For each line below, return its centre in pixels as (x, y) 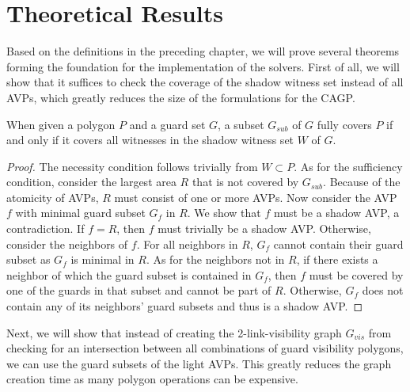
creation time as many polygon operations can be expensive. (152, 379)
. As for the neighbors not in (215, 259)
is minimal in (102, 259)
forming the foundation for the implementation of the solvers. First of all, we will (203, 66)
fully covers (344, 124)
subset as (28, 259)
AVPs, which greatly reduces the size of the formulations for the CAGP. (181, 97)
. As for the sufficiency (348, 166)
